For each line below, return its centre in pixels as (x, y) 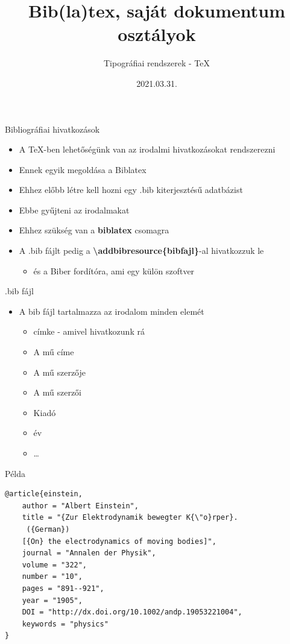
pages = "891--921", (63, 588)
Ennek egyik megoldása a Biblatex (83, 169)
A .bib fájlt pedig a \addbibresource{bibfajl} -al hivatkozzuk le (141, 251)
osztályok (157, 34)
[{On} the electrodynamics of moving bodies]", (119, 541)
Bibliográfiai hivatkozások (52, 129)
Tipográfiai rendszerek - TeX (157, 63)
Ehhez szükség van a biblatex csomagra (94, 230)
